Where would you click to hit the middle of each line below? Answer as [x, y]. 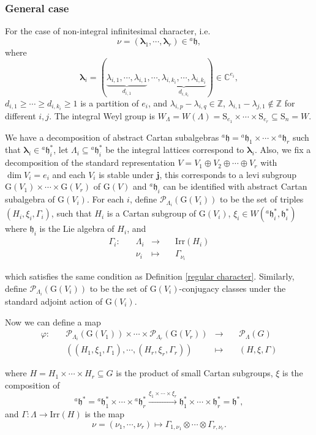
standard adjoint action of [54, 301]
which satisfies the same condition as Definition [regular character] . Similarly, [150, 276]
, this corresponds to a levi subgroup [228, 174]
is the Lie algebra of [77, 229]
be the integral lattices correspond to [175, 150]
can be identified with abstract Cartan [235, 186]
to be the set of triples [262, 199]
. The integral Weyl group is [102, 115]
